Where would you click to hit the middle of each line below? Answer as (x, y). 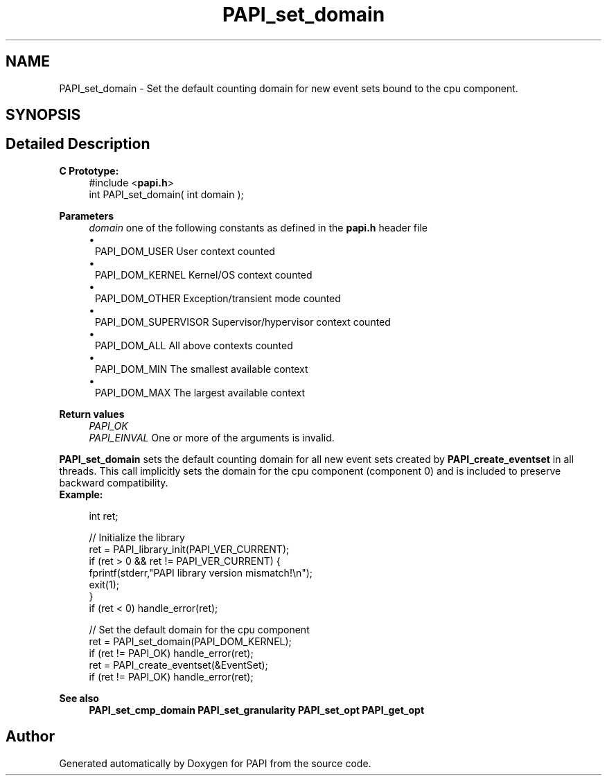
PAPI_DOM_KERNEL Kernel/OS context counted (204, 274)
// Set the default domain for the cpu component (199, 629)
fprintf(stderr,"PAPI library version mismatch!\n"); (201, 572)
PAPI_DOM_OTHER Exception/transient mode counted (218, 298)
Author (30, 737)
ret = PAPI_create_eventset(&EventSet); (178, 665)
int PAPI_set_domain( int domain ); (166, 194)
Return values (92, 414)
